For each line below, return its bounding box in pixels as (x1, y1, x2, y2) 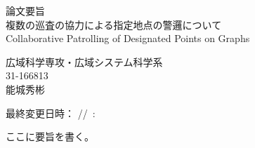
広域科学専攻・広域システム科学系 (6, 54, 163, 69)
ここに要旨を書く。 (6, 129, 94, 144)
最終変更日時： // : (6, 105, 96, 120)
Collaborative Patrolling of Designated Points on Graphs (6, 31, 250, 46)
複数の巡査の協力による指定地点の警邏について (6, 17, 222, 32)
